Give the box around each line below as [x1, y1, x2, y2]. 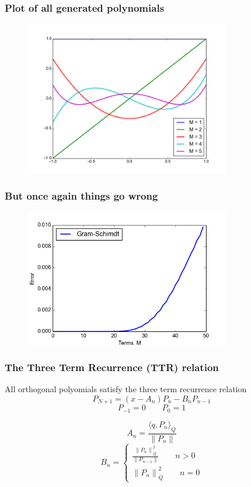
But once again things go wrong [5, 188, 158, 203]
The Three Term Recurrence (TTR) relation [5, 360, 219, 375]
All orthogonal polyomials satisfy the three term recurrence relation [5, 383, 247, 395]
